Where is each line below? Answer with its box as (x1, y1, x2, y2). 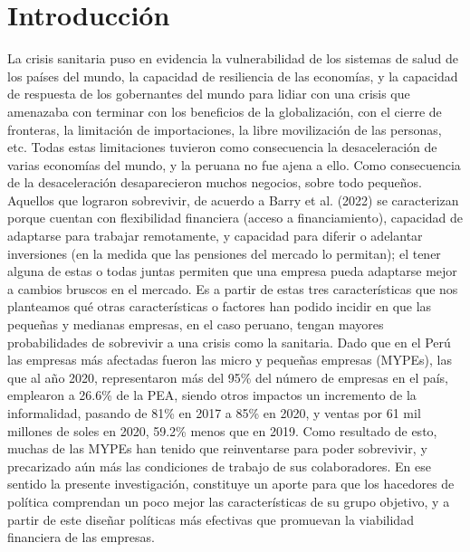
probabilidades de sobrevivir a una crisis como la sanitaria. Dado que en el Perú (7, 332, 451, 351)
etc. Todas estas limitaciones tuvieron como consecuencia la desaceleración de (7, 138, 437, 157)
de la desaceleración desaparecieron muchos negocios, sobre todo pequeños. (7, 173, 422, 192)
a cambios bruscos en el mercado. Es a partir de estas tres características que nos (7, 279, 458, 298)
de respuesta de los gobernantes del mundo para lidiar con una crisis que (7, 84, 410, 103)
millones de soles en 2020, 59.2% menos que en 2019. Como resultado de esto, (7, 421, 437, 440)
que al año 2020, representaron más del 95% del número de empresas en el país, (7, 367, 449, 386)
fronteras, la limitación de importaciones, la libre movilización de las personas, (7, 119, 442, 138)
